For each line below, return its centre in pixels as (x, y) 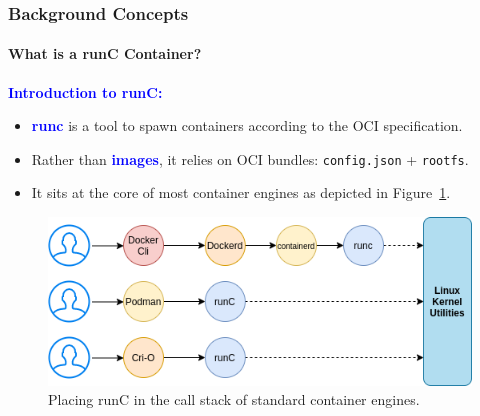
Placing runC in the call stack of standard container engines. (234, 399)
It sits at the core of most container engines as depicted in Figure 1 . (241, 192)
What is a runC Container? (105, 53)
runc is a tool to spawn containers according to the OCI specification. (247, 125)
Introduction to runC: (85, 91)
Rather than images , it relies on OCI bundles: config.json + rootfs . (250, 158)
